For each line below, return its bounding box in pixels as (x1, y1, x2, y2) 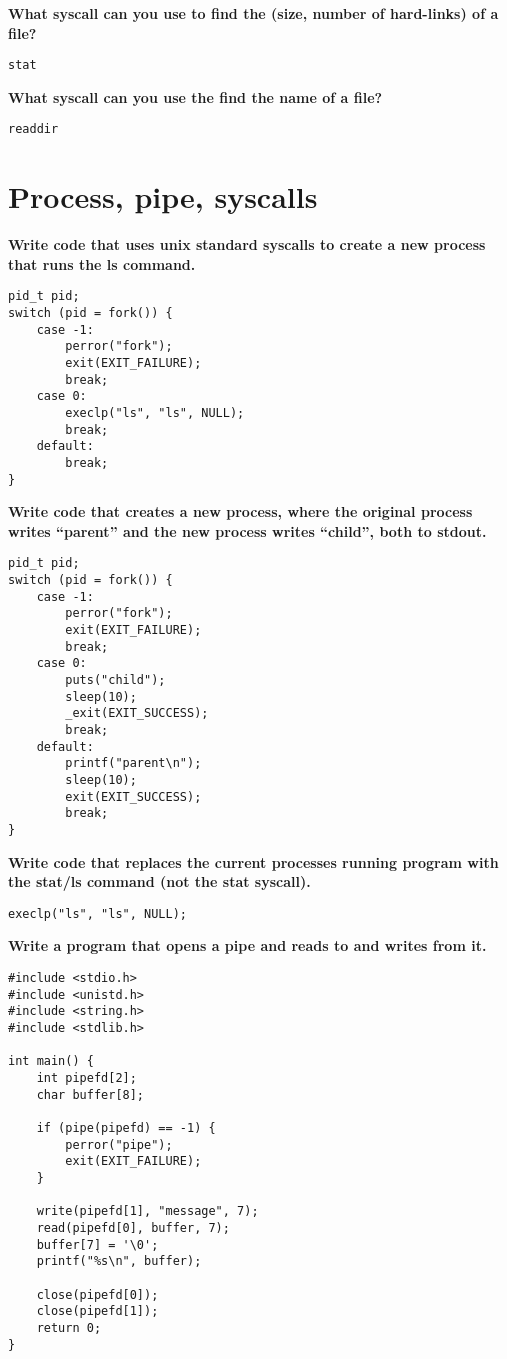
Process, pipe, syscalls (8, 176, 318, 217)
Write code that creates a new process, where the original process (8, 501, 473, 522)
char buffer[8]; (36, 1087, 145, 1102)
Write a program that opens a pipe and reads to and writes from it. (8, 935, 487, 956)
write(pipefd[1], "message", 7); (36, 1204, 259, 1219)
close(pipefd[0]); (36, 1287, 159, 1302)
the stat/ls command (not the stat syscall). (8, 871, 311, 892)
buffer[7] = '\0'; (36, 1237, 159, 1252)
